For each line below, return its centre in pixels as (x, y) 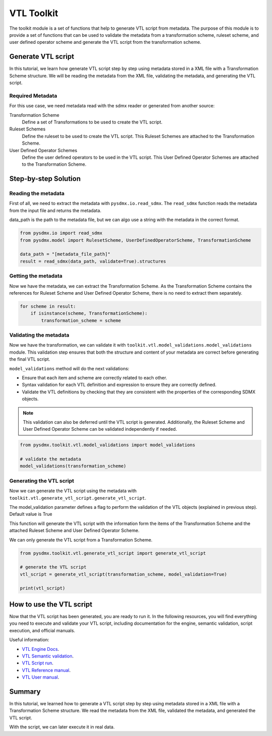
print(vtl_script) (43, 588)
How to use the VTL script (51, 604)
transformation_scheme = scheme (81, 320)
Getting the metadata (36, 276)
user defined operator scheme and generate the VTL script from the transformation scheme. (105, 42)
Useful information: (29, 640)
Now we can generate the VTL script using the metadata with (73, 491)
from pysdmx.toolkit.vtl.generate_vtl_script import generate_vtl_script (113, 553)
